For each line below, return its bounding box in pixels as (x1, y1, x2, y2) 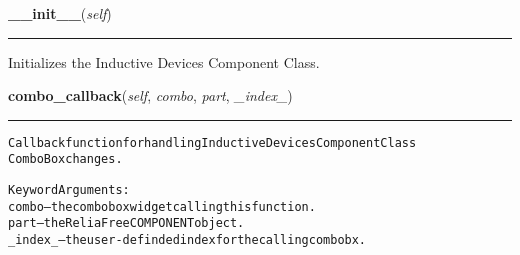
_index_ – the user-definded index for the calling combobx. (8, 233, 367, 248)
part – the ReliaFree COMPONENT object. (8, 216, 245, 231)
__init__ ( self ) (8, 3, 112, 23)
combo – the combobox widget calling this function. (8, 199, 316, 214)
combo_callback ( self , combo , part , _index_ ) (8, 85, 293, 106)
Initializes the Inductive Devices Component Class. (8, 51, 320, 72)
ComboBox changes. (8, 152, 123, 167)
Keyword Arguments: (8, 183, 130, 198)
